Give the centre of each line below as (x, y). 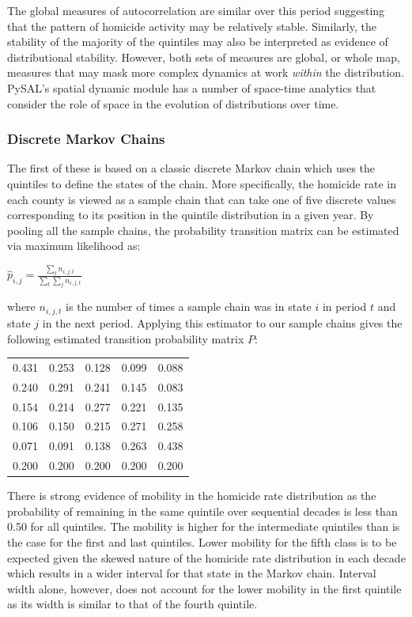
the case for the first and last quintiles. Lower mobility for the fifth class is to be (202, 541)
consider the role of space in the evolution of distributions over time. (173, 103)
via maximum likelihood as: (74, 246)
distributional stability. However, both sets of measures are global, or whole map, (204, 57)
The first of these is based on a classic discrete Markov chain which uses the (191, 168)
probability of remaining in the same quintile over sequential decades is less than (202, 511)
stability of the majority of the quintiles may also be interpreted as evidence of (198, 42)
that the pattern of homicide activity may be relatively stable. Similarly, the (192, 26)
